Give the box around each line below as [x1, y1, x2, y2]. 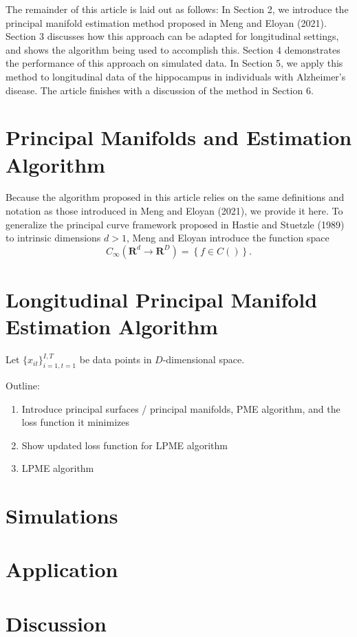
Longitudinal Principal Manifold [6, 285, 318, 314]
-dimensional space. [162, 352, 245, 367]
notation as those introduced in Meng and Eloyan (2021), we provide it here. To [6, 204, 343, 218]
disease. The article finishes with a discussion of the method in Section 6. [6, 83, 314, 97]
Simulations [6, 501, 118, 530]
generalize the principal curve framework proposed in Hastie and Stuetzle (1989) [6, 217, 345, 231]
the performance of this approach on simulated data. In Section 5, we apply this [6, 56, 343, 70]
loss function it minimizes [21, 415, 129, 429]
